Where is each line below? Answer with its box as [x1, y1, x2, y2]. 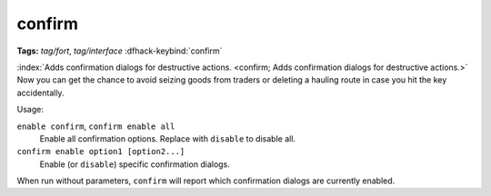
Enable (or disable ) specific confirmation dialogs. [39, 159, 231, 170]
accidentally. [16, 87, 65, 98]
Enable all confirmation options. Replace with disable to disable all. [39, 132, 296, 144]
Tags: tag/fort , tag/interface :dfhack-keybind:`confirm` [16, 45, 223, 56]
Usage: [16, 104, 45, 115]
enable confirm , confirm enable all [16, 121, 175, 132]
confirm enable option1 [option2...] [16, 146, 185, 157]
